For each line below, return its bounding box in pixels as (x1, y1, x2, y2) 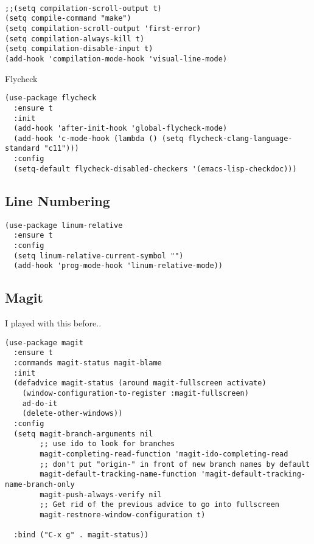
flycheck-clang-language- (187, 134, 293, 143)
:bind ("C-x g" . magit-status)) (13, 531, 149, 540)
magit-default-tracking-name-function (40, 470, 197, 479)
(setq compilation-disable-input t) (5, 44, 153, 53)
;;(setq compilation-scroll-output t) (5, 4, 162, 13)
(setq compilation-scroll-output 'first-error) (5, 24, 201, 33)
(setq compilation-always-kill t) (5, 34, 145, 43)
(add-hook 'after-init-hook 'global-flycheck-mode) (13, 124, 228, 133)
